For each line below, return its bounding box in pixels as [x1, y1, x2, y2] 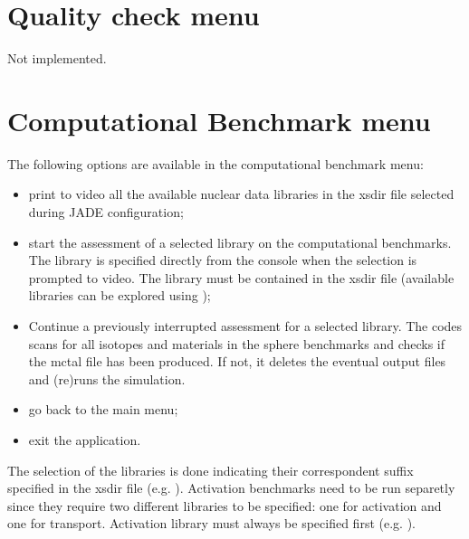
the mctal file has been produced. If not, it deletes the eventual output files [28, 352, 446, 371]
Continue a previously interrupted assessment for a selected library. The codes [28, 317, 463, 335]
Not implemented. [7, 49, 107, 68]
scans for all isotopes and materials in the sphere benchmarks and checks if [28, 334, 445, 353]
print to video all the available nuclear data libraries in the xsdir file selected [28, 184, 455, 203]
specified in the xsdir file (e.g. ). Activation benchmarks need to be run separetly [7, 478, 455, 497]
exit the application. [28, 430, 141, 449]
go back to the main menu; [28, 400, 178, 419]
